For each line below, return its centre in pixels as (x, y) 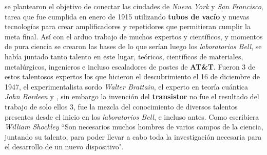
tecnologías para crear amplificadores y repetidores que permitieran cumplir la (128, 26)
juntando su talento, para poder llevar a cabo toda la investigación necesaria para (133, 136)
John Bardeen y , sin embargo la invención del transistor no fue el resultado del (132, 96)
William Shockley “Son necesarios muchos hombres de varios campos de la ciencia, (134, 127)
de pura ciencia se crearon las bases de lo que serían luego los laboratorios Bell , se (133, 46)
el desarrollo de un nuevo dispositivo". (64, 147)
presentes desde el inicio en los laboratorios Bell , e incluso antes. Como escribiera (132, 116)
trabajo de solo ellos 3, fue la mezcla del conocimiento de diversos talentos (121, 106)
